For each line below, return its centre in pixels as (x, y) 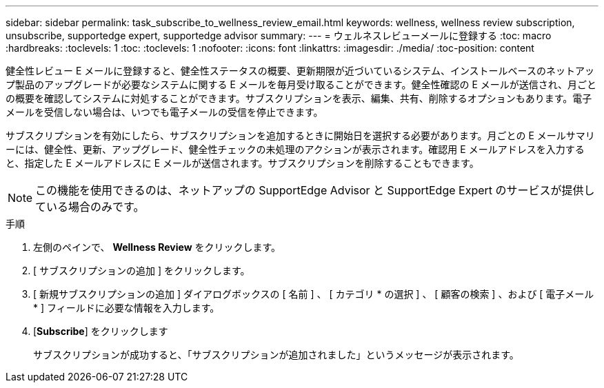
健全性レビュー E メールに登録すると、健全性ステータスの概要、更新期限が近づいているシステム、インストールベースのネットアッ (300, 71)
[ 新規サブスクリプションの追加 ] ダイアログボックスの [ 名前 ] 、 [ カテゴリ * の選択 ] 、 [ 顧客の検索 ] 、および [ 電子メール (314, 294)
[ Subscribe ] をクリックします (101, 331)
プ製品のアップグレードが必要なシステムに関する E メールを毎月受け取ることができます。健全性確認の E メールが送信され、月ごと (301, 84)
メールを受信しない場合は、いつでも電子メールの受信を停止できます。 (164, 112)
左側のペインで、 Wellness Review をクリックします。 (157, 247)
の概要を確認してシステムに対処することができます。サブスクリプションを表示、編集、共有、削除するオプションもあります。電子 (299, 98)
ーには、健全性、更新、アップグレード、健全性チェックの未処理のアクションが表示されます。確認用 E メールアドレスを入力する (295, 149)
